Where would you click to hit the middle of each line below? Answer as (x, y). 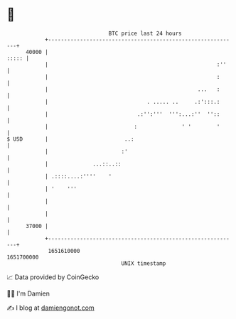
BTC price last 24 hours (145, 33)
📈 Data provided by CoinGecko (53, 277)
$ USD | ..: (70, 139)
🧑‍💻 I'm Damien (28, 293)
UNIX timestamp (144, 263)
